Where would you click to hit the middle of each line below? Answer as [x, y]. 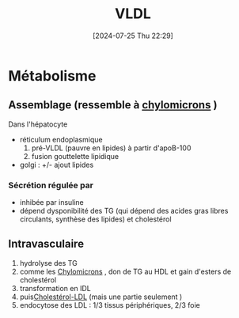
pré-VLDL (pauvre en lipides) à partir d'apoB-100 [111, 148]
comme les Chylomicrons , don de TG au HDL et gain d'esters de [125, 271]
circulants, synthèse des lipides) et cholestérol [95, 219]
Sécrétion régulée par [51, 185]
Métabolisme [52, 76]
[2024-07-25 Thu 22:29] [133, 36]
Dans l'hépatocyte [38, 124]
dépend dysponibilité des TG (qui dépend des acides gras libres [124, 211]
